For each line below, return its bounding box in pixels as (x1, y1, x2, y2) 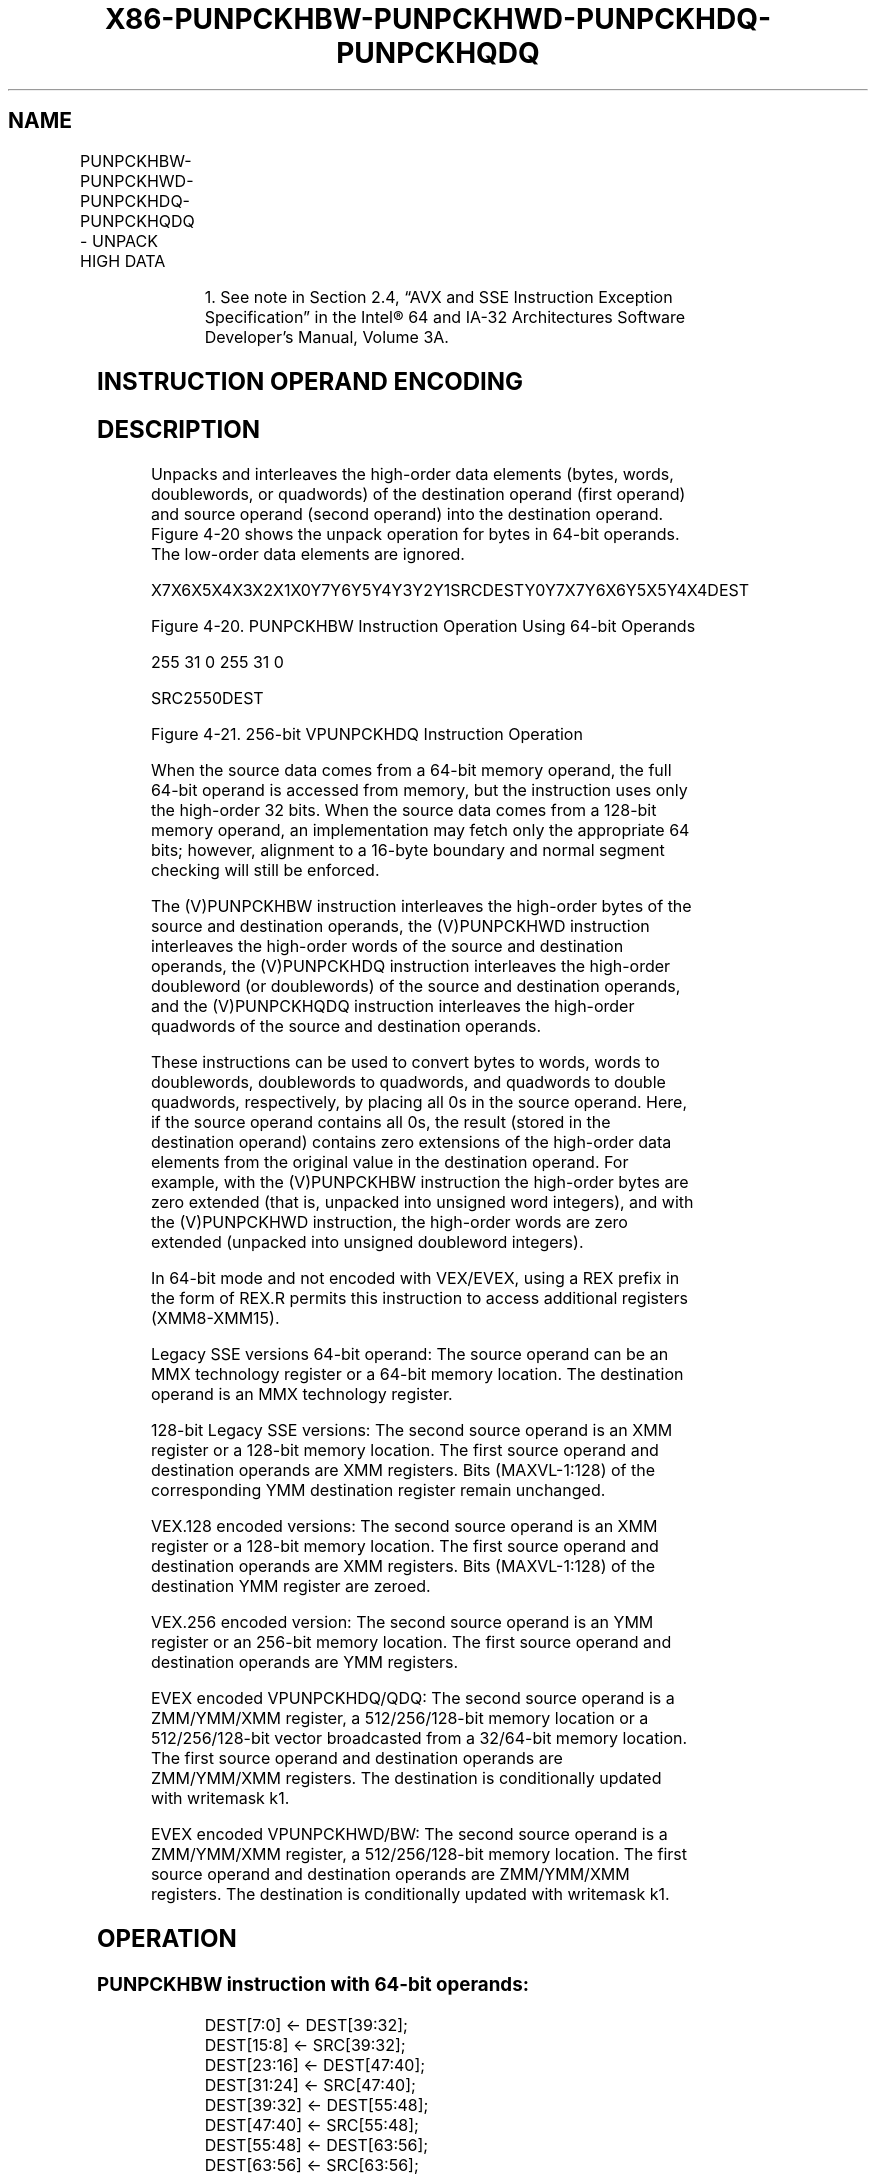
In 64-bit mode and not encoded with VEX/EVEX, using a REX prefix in (150, 1268, 680, 1289)
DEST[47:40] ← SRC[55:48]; (204, 2114, 419, 2135)
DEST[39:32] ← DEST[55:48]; (204, 2094, 429, 2115)
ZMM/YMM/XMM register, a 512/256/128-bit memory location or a (150, 1708, 649, 1729)
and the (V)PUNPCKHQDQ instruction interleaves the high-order (150, 996, 635, 1017)
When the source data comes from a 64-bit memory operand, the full (150, 760, 672, 781)
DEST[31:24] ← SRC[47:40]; (204, 2074, 416, 2095)
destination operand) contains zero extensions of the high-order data (150, 1132, 672, 1153)
